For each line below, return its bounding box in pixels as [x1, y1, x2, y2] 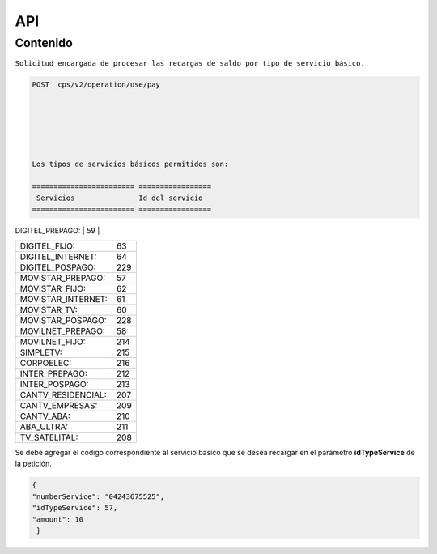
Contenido [15, 36, 73, 50]
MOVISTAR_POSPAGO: [19, 315, 107, 326]
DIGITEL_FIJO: [19, 241, 76, 252]
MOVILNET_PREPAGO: [19, 326, 105, 337]
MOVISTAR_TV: [19, 305, 78, 316]
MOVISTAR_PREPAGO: [19, 272, 105, 283]
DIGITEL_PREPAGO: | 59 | [15, 225, 100, 235]
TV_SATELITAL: [19, 432, 78, 443]
